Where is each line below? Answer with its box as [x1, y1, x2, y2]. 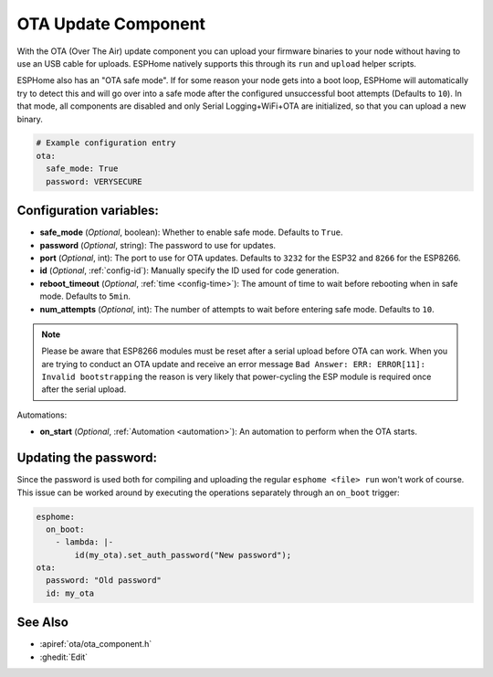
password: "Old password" [46, 576, 162, 586]
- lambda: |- [55, 537, 114, 547]
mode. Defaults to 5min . [39, 291, 131, 301]
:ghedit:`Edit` [39, 651, 89, 662]
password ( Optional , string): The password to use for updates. [39, 239, 277, 250]
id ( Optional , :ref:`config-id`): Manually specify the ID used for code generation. [39, 265, 340, 276]
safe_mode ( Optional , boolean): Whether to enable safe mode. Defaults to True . [39, 227, 343, 238]
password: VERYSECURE [46, 176, 143, 186]
